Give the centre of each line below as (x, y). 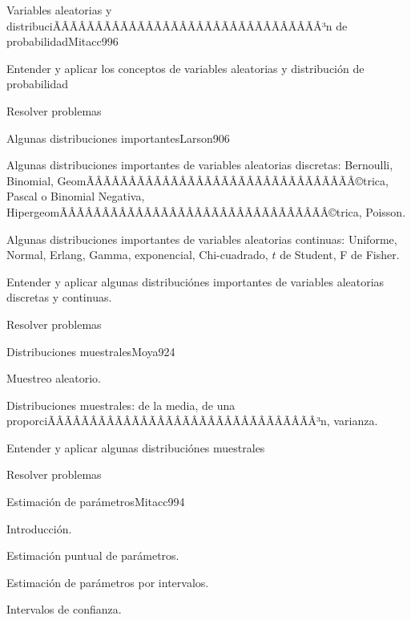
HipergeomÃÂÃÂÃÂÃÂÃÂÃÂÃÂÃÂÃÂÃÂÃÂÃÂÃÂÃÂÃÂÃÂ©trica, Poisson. (206, 211)
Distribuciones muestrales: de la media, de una (121, 405)
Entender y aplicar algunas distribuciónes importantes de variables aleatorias (195, 281)
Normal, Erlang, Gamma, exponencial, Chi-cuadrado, (137, 255)
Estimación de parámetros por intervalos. (108, 582)
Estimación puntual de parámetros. (93, 555)
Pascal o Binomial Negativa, (76, 196)
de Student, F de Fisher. (340, 255)
